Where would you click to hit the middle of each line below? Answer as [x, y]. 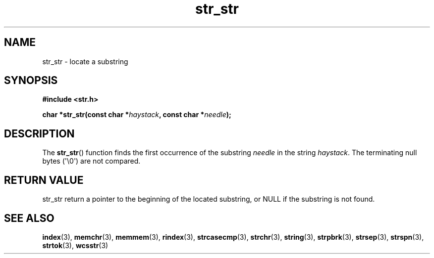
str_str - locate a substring [85, 61]
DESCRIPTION [39, 133]
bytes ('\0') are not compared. [91, 161]
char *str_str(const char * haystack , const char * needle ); [137, 115]
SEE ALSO [29, 218]
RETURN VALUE [44, 180]
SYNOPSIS [31, 81]
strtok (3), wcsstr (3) [75, 245]
